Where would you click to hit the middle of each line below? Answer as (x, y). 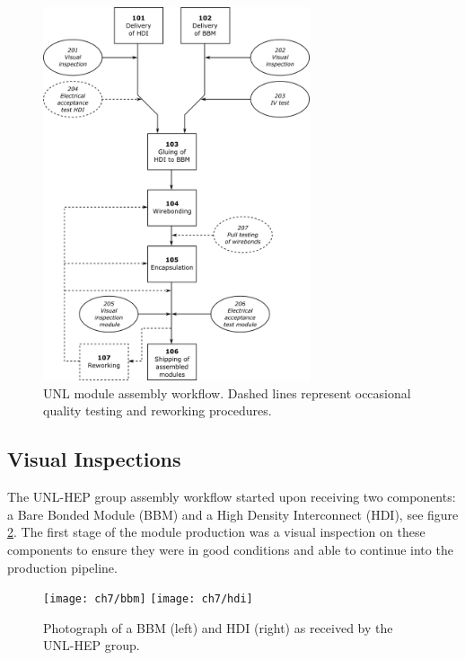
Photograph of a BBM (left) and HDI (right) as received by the (218, 627)
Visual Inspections (94, 459)
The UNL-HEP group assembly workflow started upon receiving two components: (232, 497)
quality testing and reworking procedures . (158, 410)
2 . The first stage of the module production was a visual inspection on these (216, 532)
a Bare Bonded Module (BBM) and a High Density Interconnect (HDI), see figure (233, 514)
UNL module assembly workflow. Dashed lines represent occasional (227, 392)
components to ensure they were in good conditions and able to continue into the (230, 549)
